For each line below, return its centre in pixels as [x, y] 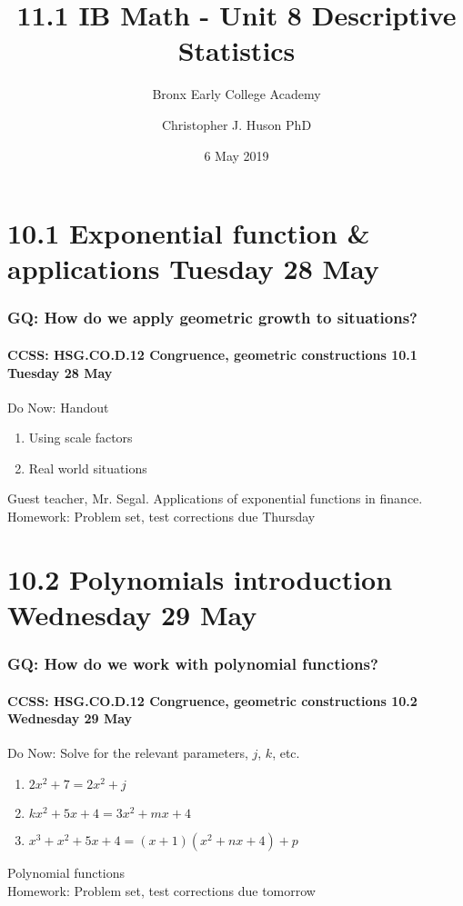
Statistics [237, 50]
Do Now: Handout [58, 407]
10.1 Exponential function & [189, 233]
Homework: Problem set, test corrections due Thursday [161, 517]
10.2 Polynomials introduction [200, 578]
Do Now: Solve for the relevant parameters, [128, 753]
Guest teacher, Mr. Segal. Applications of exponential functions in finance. [215, 498]
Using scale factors [81, 438]
